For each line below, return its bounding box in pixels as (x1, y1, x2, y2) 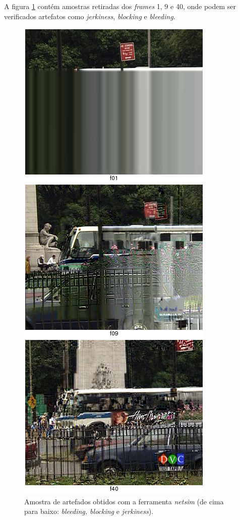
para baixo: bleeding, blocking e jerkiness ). (24, 506, 154, 516)
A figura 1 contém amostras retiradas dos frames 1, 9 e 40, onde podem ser (4, 1, 236, 11)
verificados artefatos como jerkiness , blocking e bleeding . (4, 11, 175, 21)
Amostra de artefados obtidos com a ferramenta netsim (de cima (24, 496, 224, 506)
